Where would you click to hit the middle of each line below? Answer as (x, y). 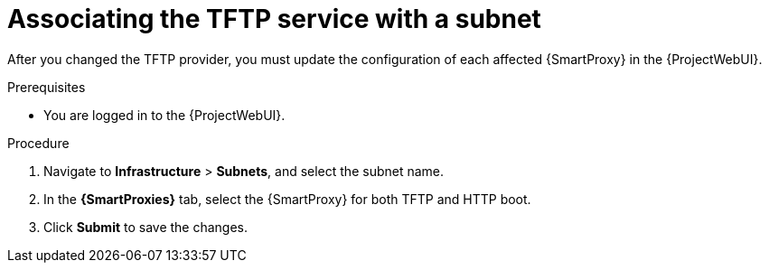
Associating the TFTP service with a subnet (274, 19)
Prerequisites (47, 87)
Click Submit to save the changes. (146, 227)
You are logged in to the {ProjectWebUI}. (164, 115)
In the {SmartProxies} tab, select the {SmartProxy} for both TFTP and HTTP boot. (287, 199)
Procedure (38, 143)
